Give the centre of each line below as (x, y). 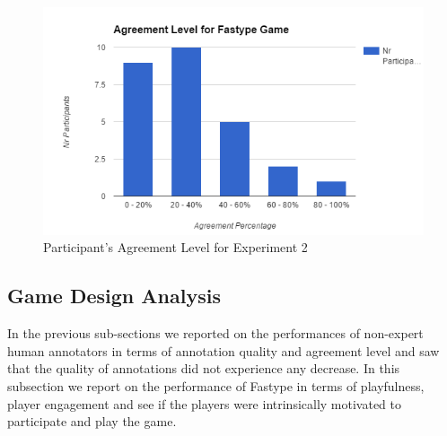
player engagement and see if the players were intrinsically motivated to (205, 403)
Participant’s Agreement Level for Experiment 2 (175, 247)
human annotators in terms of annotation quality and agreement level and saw (223, 350)
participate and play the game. (92, 421)
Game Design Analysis (114, 296)
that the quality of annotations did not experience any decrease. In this (204, 368)
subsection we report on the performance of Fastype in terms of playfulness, (216, 385)
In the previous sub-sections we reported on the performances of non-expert (215, 333)
